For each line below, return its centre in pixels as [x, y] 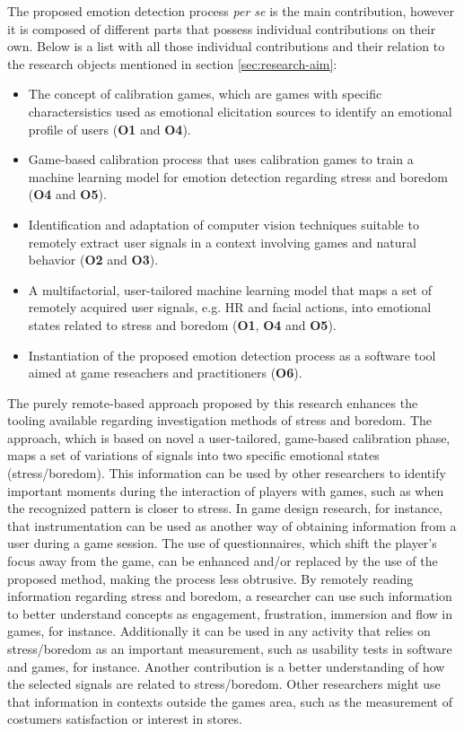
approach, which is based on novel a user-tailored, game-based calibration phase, [229, 437]
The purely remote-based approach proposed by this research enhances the [213, 402]
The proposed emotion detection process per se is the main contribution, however [231, 11]
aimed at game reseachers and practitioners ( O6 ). [165, 373]
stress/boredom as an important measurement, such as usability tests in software [230, 648]
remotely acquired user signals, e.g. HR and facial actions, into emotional [230, 307]
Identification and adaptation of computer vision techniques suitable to [223, 224]
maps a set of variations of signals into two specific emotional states [193, 455]
